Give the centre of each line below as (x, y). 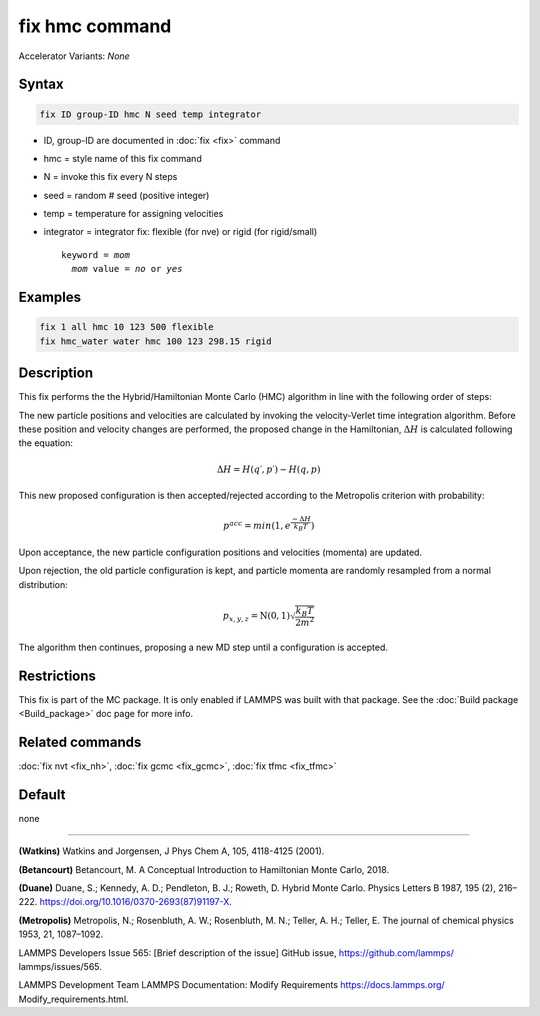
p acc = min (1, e (257, 525)
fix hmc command (95, 26)
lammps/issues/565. (60, 966)
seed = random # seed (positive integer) (126, 195)
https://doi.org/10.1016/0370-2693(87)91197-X (134, 902)
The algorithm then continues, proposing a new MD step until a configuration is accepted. (203, 647)
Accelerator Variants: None (74, 56)
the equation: (46, 443)
